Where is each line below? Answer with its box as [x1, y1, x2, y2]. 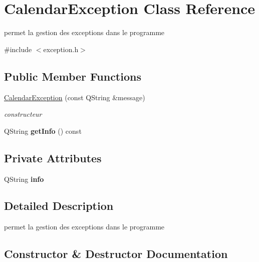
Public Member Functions [4, 68, 141, 84]
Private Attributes [4, 150, 102, 165]
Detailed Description [4, 198, 114, 213]
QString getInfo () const [4, 125, 82, 136]
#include [4, 44, 32, 54]
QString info [4, 173, 44, 184]
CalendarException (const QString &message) [4, 92, 145, 102]
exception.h [43, 44, 79, 54]
